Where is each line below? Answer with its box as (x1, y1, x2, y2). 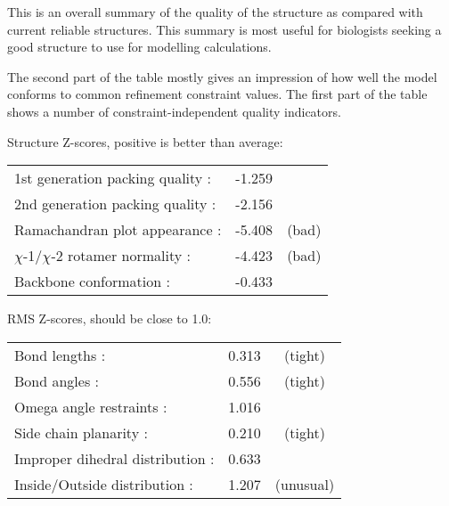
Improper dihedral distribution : (14, 447, 215, 469)
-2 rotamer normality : (51, 245, 191, 266)
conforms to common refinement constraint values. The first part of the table (7, 85, 428, 103)
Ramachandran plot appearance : (14, 219, 222, 241)
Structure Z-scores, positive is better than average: (7, 132, 283, 151)
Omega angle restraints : (14, 396, 167, 417)
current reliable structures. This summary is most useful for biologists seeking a (7, 20, 442, 38)
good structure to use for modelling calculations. (7, 37, 272, 56)
